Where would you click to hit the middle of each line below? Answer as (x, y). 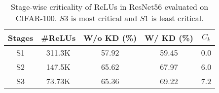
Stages (21, 38)
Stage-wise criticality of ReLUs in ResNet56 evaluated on (110, 7)
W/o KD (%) (110, 38)
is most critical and (104, 18)
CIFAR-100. (36, 18)
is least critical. (177, 18)
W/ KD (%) (169, 38)
